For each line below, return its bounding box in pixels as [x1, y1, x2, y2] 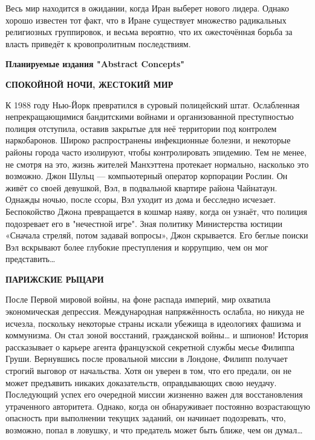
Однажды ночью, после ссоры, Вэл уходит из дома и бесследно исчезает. [5, 193, 276, 206]
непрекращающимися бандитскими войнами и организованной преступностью [5, 110, 294, 123]
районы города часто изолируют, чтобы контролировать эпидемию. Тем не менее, [5, 145, 307, 158]
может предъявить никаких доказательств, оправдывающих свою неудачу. [5, 376, 277, 389]
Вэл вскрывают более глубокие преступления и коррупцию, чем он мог [5, 240, 268, 253]
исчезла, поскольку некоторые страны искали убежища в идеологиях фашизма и [5, 317, 301, 329]
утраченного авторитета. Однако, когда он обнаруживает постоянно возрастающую [5, 399, 310, 412]
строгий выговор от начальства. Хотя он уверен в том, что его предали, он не [5, 364, 291, 377]
